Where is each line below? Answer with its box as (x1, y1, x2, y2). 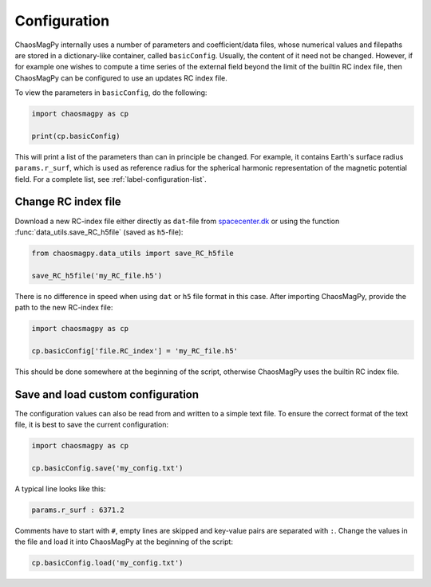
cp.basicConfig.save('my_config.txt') (31, 463, 184, 472)
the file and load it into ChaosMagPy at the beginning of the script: (14, 537, 233, 546)
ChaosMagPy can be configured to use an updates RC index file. (14, 73, 227, 83)
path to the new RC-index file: (14, 303, 113, 313)
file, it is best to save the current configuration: (14, 420, 169, 430)
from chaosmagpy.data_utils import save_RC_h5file (31, 248, 235, 258)
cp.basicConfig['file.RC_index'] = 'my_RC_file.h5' (31, 346, 239, 355)
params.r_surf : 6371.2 (31, 505, 125, 514)
